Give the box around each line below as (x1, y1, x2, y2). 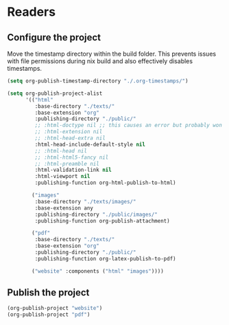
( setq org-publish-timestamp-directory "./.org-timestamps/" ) (7, 78, 189, 85)
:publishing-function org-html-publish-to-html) (34, 179, 176, 186)
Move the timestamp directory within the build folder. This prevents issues (7, 49, 217, 58)
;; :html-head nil (34, 147, 88, 155)
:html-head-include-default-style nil (34, 141, 146, 148)
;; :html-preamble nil (34, 160, 99, 167)
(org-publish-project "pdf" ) (7, 311, 91, 318)
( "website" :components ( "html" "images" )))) (32, 267, 165, 275)
